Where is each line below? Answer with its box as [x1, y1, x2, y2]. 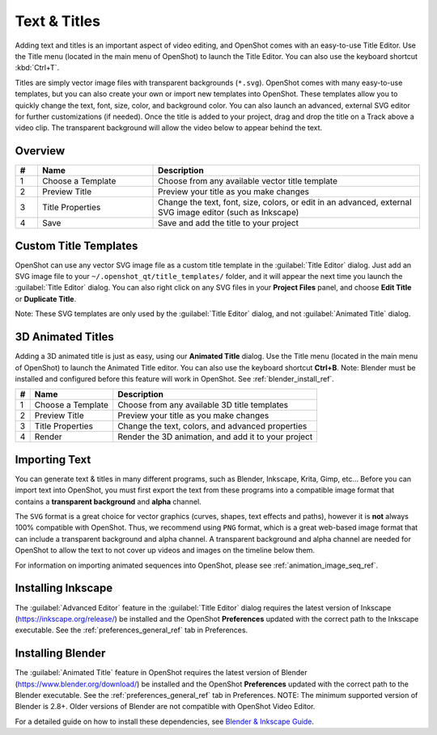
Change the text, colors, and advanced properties [117, 420, 308, 432]
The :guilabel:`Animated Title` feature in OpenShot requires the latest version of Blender [15, 668, 308, 678]
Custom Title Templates [15, 239, 138, 252]
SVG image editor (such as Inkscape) [158, 207, 299, 218]
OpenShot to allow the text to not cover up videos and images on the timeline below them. [15, 546, 316, 555]
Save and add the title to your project [158, 218, 299, 229]
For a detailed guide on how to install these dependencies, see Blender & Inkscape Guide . [15, 716, 315, 726]
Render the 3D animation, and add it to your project [117, 431, 313, 442]
